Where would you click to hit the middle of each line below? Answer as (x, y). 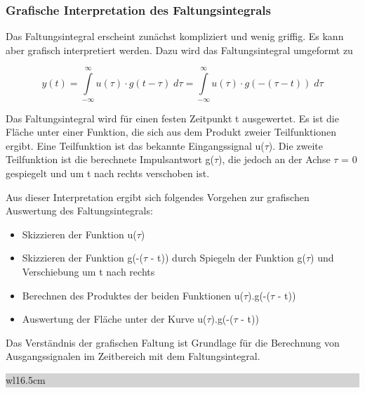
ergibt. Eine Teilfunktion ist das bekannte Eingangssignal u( (135, 145)
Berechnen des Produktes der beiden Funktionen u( (133, 295)
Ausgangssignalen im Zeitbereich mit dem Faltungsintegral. (133, 356)
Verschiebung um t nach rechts (88, 271)
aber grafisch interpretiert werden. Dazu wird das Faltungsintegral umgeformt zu (179, 50)
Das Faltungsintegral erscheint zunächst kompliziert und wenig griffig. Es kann (175, 36)
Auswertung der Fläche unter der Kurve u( (114, 319)
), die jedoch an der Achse (274, 159)
